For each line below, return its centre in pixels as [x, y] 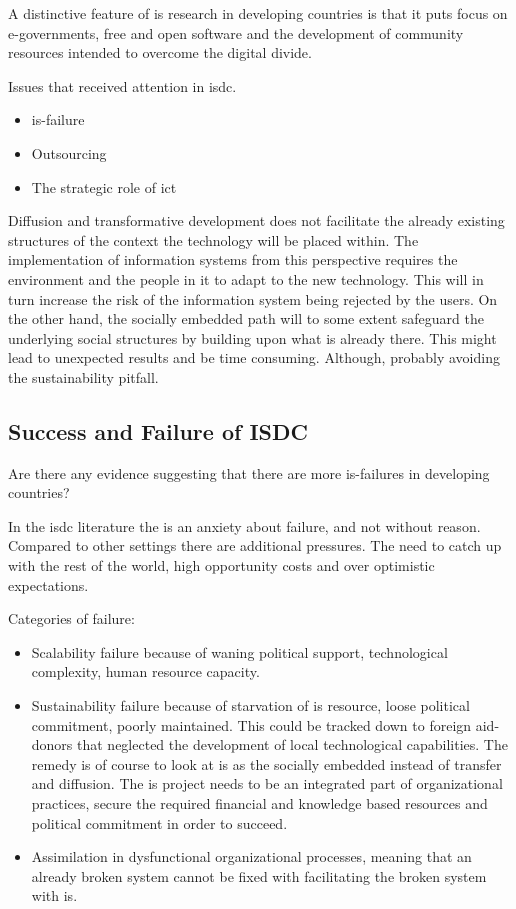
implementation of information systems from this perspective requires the [233, 259]
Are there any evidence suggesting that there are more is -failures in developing [249, 472]
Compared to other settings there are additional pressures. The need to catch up [255, 545]
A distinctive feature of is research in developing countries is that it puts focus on [258, 13]
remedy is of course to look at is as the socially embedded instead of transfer [266, 763]
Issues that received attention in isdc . [122, 85]
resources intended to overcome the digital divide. [160, 52]
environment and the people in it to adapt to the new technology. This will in [246, 278]
